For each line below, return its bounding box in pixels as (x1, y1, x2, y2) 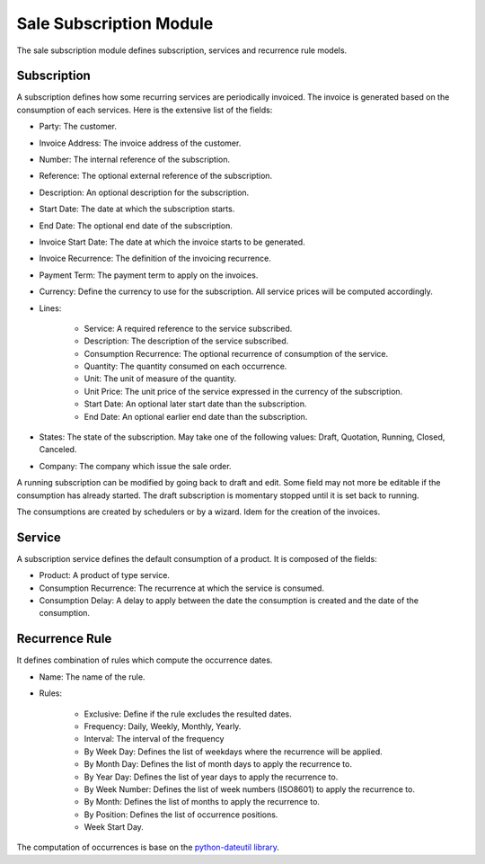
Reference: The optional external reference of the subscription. (39, 171, 273, 182)
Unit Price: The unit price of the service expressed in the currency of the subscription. (84, 386, 403, 396)
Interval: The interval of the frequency (84, 734, 225, 744)
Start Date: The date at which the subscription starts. (39, 203, 235, 215)
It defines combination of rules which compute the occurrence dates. (16, 655, 273, 665)
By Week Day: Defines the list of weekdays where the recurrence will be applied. (84, 746, 383, 757)
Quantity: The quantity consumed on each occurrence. (84, 361, 287, 372)
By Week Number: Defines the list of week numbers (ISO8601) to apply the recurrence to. (84, 783, 415, 795)
